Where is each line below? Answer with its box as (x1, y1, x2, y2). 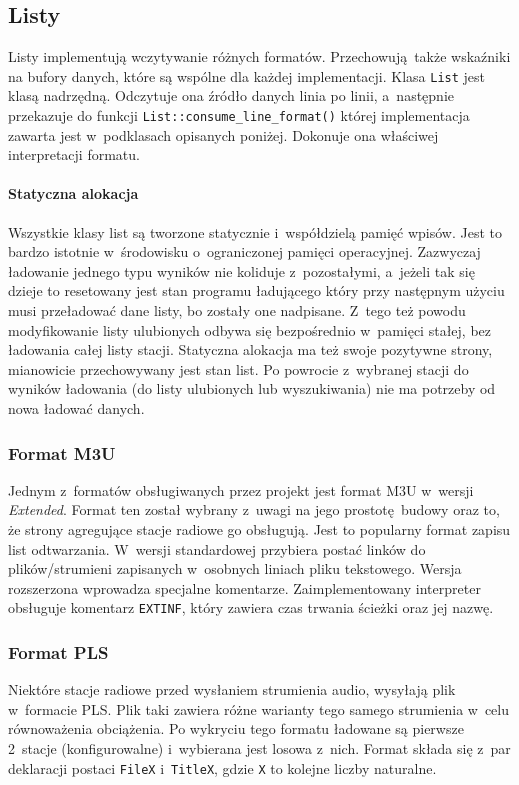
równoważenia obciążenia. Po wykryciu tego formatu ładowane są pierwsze (8, 718, 464, 739)
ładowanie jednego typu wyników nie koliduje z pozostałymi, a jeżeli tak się (8, 260, 475, 281)
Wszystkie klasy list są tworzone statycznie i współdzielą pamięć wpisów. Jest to (8, 221, 502, 242)
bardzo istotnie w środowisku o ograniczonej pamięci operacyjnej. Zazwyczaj (8, 241, 481, 262)
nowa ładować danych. (8, 398, 145, 419)
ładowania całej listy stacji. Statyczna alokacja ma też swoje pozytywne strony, (8, 339, 493, 360)
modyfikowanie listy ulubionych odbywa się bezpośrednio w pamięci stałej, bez (8, 319, 491, 340)
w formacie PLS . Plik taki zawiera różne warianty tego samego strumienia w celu (8, 698, 510, 719)
